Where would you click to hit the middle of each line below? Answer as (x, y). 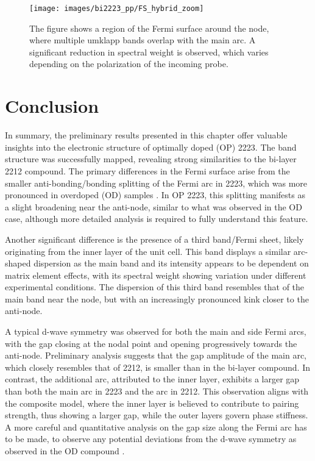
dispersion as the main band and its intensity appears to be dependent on (171, 263)
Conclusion (52, 106)
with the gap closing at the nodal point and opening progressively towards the (151, 343)
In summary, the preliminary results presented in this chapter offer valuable (146, 135)
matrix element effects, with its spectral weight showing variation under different (156, 275)
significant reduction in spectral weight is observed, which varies (149, 52)
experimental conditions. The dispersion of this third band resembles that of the (155, 287)
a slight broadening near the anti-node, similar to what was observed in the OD (154, 206)
